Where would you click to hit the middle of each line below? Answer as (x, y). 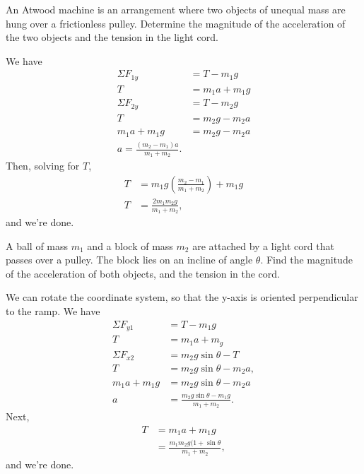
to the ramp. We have (53, 310)
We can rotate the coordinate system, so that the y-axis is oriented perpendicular (182, 297)
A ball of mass (37, 245)
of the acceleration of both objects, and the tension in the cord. (143, 273)
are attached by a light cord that (263, 245)
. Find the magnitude (306, 260)
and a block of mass (130, 245)
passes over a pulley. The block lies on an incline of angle (129, 260)
